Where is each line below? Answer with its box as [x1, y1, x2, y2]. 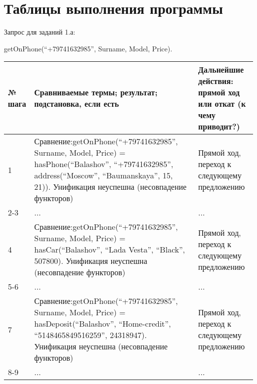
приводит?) [198, 121, 240, 132]
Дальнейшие [198, 64, 244, 76]
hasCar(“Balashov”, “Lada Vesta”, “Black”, [34, 244, 185, 256]
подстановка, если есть [34, 98, 119, 110]
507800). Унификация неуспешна [34, 255, 147, 267]
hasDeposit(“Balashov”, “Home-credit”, [34, 318, 171, 330]
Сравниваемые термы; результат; [34, 86, 158, 98]
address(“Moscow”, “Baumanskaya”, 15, [34, 170, 173, 181]
